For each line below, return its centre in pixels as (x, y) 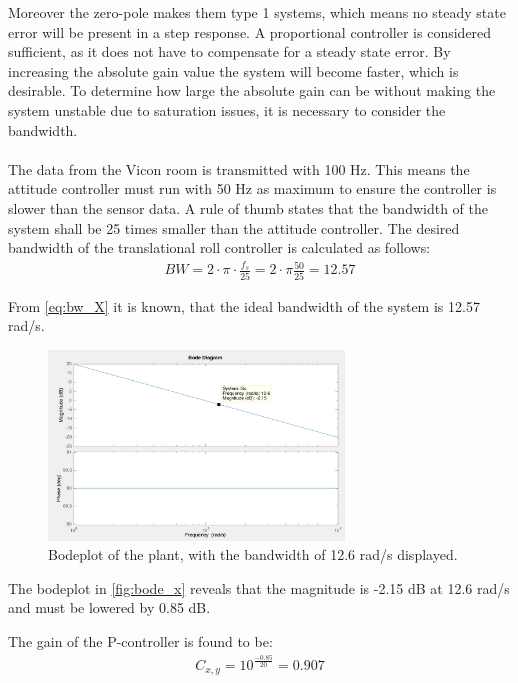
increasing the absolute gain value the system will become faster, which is (233, 70)
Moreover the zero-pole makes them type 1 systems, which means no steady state (257, 12)
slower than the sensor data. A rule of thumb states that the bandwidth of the (248, 207)
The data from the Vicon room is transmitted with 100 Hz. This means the (239, 168)
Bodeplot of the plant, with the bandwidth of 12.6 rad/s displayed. (253, 554)
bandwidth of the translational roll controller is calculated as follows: (219, 247)
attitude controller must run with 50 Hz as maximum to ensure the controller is (252, 188)
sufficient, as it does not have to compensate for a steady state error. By (229, 51)
